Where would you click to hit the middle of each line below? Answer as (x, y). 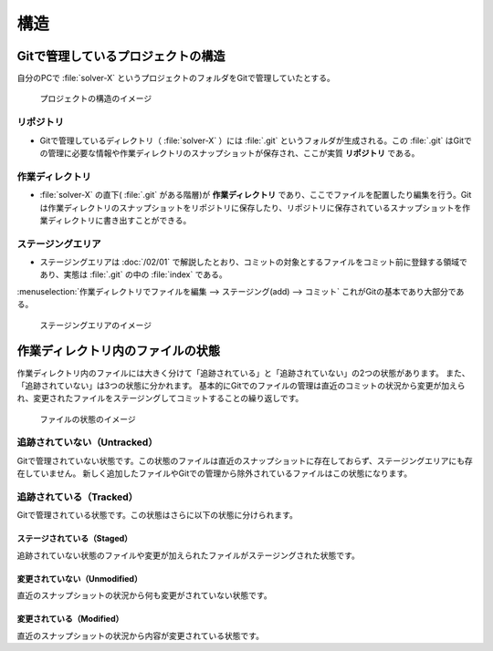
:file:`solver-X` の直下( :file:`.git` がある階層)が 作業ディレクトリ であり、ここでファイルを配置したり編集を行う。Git (256, 195)
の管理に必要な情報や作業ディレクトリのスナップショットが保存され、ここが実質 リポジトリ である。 (230, 153)
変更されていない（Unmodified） (80, 578)
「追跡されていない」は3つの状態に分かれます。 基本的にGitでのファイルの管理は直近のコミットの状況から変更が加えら (241, 385)
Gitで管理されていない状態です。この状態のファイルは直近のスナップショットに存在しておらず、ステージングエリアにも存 (245, 460)
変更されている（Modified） (70, 619)
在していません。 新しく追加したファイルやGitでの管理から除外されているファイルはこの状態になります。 (215, 473)
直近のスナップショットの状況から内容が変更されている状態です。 (141, 635)
